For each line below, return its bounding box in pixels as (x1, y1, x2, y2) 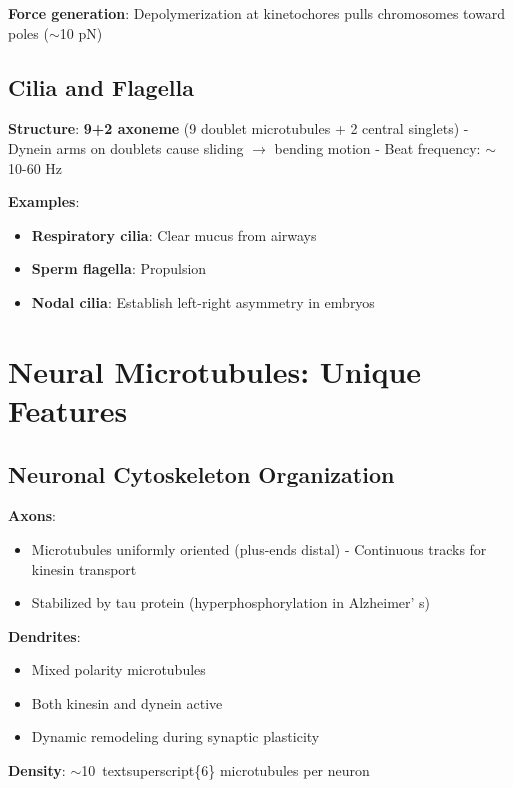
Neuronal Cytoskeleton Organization (8, 458, 395, 489)
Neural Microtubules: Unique (8, 350, 422, 391)
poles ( (8, 22, 49, 43)
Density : (8, 760, 66, 781)
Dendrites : (8, 625, 81, 646)
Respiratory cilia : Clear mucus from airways (31, 224, 317, 245)
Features (8, 389, 128, 430)
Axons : (8, 505, 56, 526)
